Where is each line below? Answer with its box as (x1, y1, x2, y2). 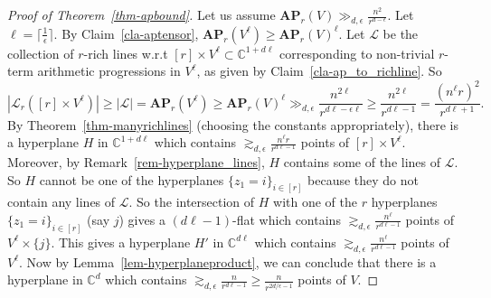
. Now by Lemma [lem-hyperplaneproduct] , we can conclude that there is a (19, 252, 437, 271)
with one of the (273, 192, 358, 211)
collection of (7, 43, 74, 62)
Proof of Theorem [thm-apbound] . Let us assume (7, 5, 276, 23)
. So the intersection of (128, 192, 255, 211)
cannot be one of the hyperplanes (39, 170, 224, 189)
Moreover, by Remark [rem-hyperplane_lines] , (7, 152, 265, 171)
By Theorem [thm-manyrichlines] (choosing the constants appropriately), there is (7, 115, 458, 134)
